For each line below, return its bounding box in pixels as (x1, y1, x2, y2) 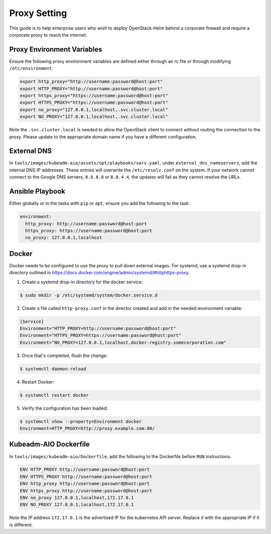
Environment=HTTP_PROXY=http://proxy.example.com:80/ (20, 426, 155, 431)
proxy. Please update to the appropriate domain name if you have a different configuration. (9, 133, 197, 140)
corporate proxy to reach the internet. (9, 32, 87, 38)
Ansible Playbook (9, 187, 65, 196)
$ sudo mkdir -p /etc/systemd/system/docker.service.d (20, 292, 158, 298)
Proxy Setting (9, 8, 67, 19)
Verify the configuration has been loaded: (22, 405, 108, 411)
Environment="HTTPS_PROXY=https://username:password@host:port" (20, 332, 182, 338)
